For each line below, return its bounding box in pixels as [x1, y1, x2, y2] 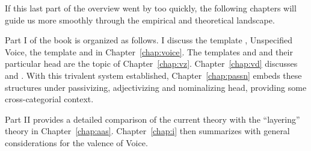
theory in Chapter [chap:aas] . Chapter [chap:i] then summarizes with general [5, 125, 290, 137]
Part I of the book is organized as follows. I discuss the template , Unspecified [5, 34, 292, 46]
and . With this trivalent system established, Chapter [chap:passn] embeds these [5, 69, 302, 81]
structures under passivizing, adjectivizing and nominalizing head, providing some [5, 81, 307, 93]
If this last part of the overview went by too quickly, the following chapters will [5, 2, 297, 14]
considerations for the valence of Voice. [5, 136, 148, 149]
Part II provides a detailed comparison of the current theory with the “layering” [5, 112, 300, 125]
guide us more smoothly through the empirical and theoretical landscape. [5, 13, 275, 26]
